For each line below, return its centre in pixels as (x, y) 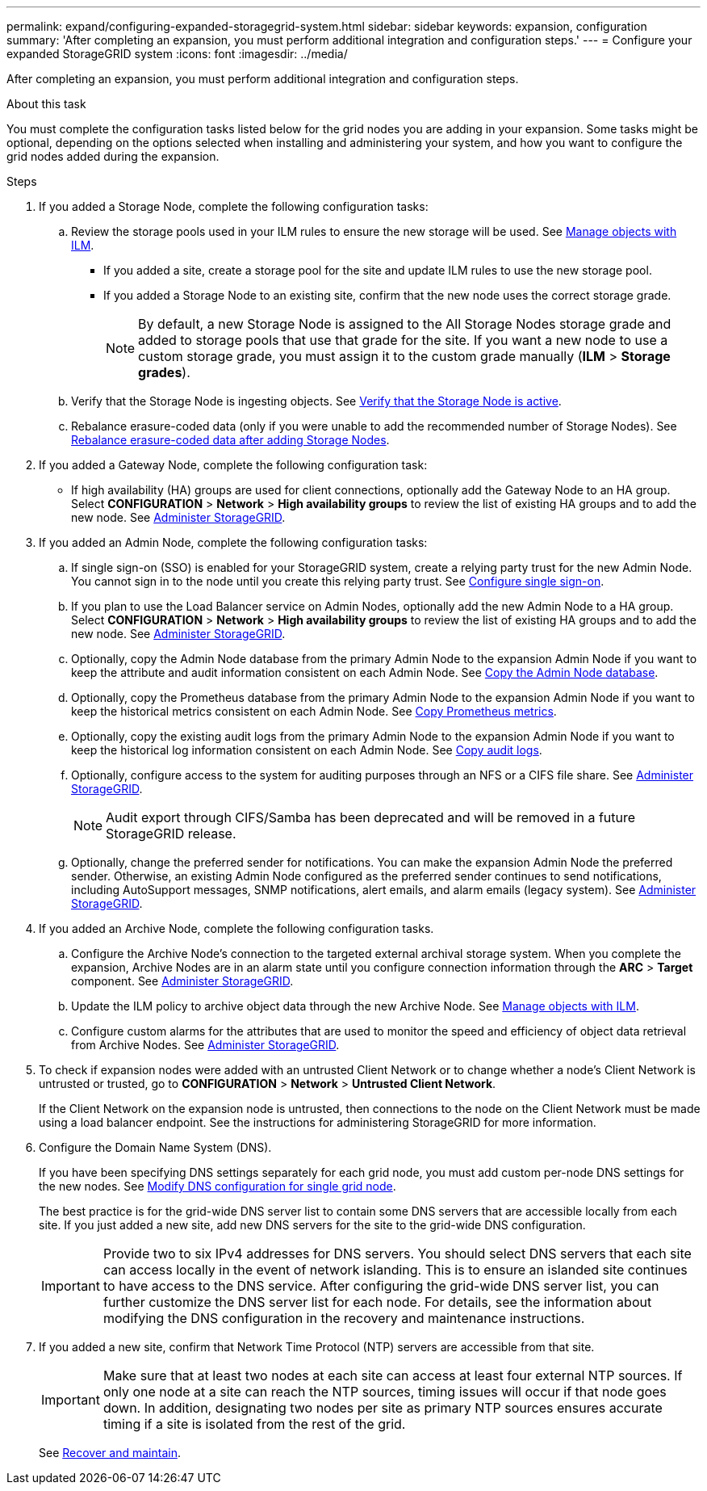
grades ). (164, 372)
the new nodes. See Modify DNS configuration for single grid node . (218, 1186)
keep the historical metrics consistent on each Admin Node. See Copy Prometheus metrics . (314, 711)
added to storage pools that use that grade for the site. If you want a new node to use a (403, 340)
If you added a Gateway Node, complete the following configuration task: (233, 465)
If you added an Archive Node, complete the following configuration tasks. (236, 928)
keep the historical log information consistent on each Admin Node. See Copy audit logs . (307, 750)
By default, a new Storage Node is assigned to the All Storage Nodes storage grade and (405, 324)
